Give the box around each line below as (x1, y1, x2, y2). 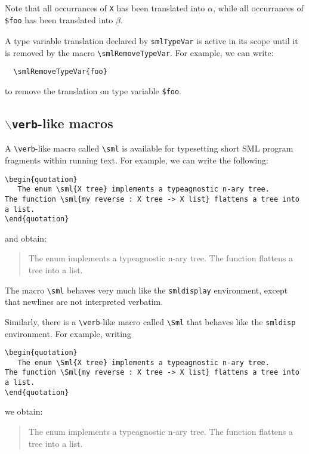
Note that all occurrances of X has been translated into (5, 2, 205, 14)
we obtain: (5, 405, 43, 418)
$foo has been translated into (5, 13, 113, 26)
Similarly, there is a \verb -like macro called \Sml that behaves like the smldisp (5, 315, 296, 328)
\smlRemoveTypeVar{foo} (13, 67, 107, 76)
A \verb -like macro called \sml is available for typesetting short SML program (5, 142, 293, 155)
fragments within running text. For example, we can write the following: (5, 153, 268, 166)
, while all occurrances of (213, 2, 304, 14)
